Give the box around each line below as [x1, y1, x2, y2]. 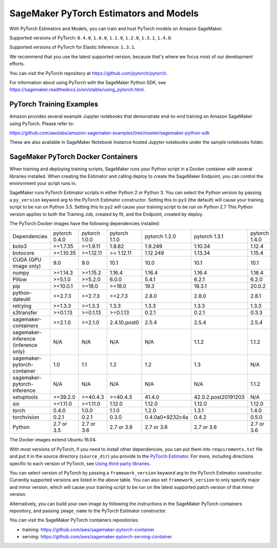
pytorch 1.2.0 [144, 233, 176, 240]
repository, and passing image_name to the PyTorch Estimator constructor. [9, 508, 167, 514]
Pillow [12, 276, 27, 283]
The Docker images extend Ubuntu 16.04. [9, 437, 97, 443]
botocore [12, 250, 35, 257]
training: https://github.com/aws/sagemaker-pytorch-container [22, 526, 155, 533]
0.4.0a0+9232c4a [144, 414, 188, 421]
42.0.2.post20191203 [194, 393, 245, 401]
